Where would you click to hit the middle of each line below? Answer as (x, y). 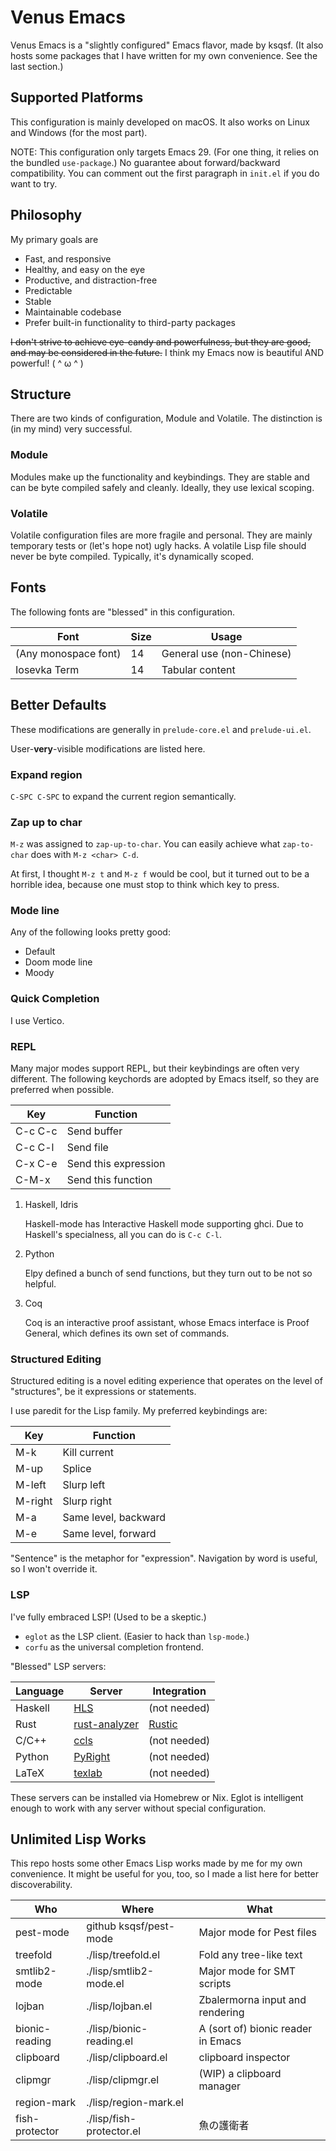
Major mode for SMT (247, 1971)
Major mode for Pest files (257, 1933)
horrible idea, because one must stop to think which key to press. (145, 885)
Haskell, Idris (51, 1205)
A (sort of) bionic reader (255, 2029)
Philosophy (46, 215)
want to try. (34, 183)
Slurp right (87, 1501)
